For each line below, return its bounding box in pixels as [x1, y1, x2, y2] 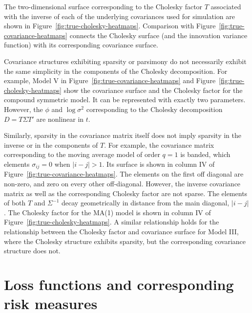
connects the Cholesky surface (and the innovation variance [69, 30, 248, 40]
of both [4, 198, 26, 208]
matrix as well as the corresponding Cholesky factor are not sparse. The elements [4, 188, 248, 198]
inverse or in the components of [4, 139, 98, 150]
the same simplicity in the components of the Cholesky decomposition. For [4, 66, 228, 76]
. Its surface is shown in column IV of [102, 158, 215, 169]
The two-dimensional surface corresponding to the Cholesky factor [4, 1, 203, 11]
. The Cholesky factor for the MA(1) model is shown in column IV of [4, 207, 211, 217]
